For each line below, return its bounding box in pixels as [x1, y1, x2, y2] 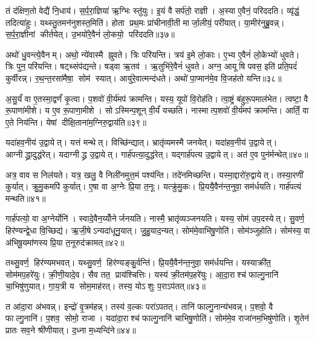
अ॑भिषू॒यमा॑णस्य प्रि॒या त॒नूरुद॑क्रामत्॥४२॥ [5, 236, 125, 248]
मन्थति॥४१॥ [5, 191, 46, 204]
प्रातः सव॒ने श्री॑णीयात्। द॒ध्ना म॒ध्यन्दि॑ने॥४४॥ [5, 324, 136, 336]
